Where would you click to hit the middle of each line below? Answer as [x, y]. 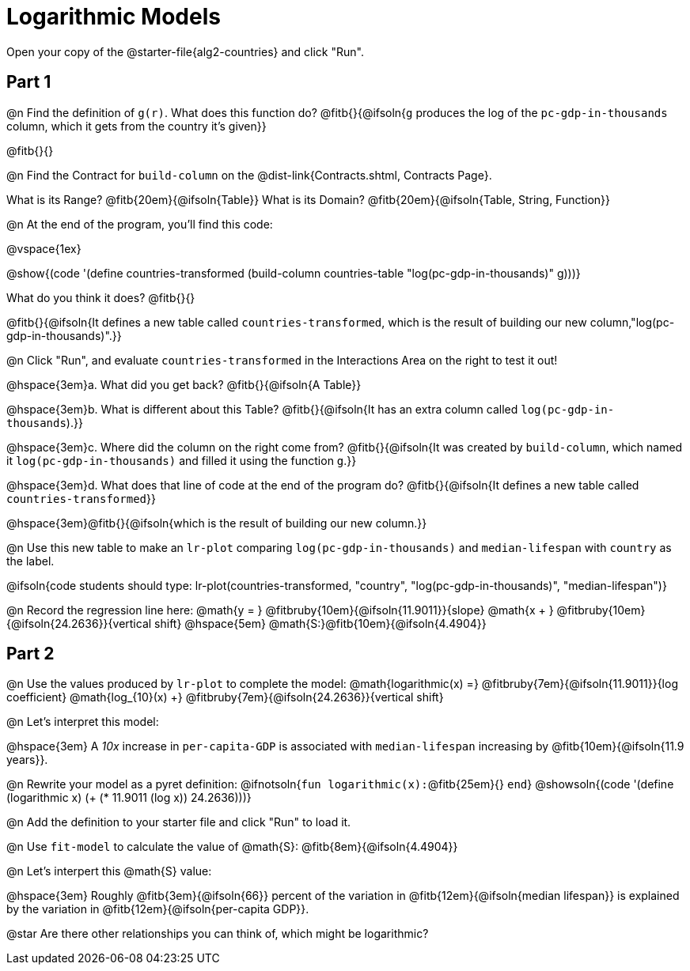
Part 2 [30, 654]
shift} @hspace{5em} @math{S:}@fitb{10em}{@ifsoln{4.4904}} [320, 623]
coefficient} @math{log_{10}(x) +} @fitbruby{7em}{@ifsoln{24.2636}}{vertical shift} [225, 697]
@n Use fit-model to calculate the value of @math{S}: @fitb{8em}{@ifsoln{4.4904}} [232, 847]
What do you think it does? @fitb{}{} [101, 297]
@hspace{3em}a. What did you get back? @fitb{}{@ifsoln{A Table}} [184, 384]
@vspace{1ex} [44, 248]
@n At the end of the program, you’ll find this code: [140, 224]
